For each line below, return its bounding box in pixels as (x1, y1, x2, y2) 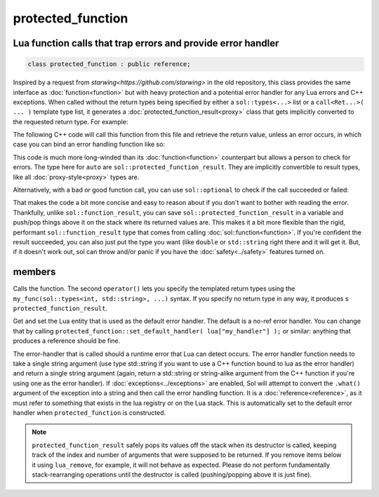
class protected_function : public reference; (27, 60, 191, 68)
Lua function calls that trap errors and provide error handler (13, 37, 279, 49)
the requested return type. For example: (13, 117, 128, 126)
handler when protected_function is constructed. (13, 408, 166, 417)
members (13, 266, 56, 278)
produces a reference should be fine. (13, 337, 121, 345)
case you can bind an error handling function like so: (13, 140, 165, 149)
